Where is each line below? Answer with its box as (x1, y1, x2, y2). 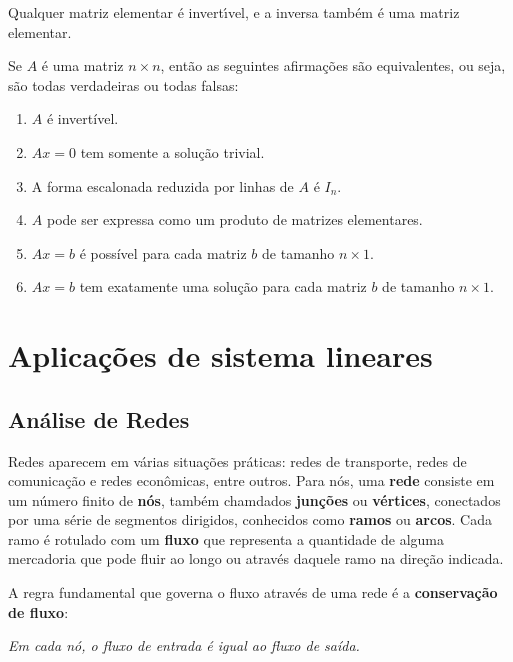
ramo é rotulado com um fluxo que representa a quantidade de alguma (8, 528, 445, 549)
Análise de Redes (8, 403, 190, 434)
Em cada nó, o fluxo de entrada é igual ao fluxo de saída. (8, 635, 360, 656)
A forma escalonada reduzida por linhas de (31, 175, 294, 196)
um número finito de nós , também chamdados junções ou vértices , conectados (8, 489, 501, 510)
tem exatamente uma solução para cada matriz (79, 276, 367, 297)
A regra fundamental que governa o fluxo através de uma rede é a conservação (8, 582, 498, 603)
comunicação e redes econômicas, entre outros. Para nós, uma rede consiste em (8, 470, 495, 491)
